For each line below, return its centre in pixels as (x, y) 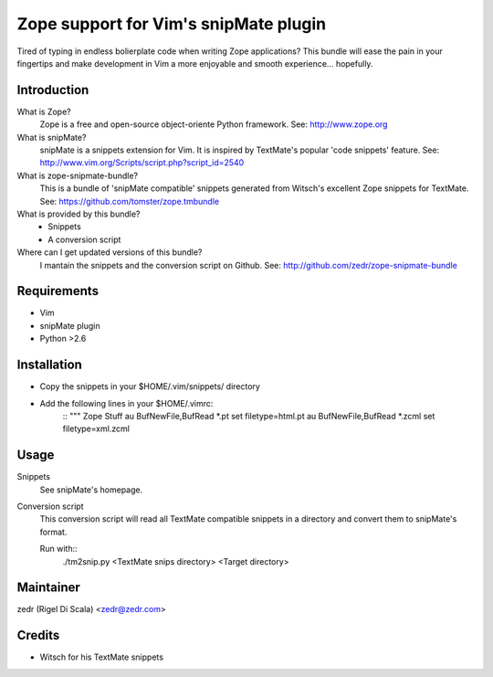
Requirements (58, 291)
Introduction (53, 90)
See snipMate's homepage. (91, 490)
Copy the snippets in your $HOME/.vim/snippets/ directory (150, 386)
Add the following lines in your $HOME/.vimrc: (126, 403)
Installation (49, 365)
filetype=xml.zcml (96, 428)
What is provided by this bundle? (79, 214)
